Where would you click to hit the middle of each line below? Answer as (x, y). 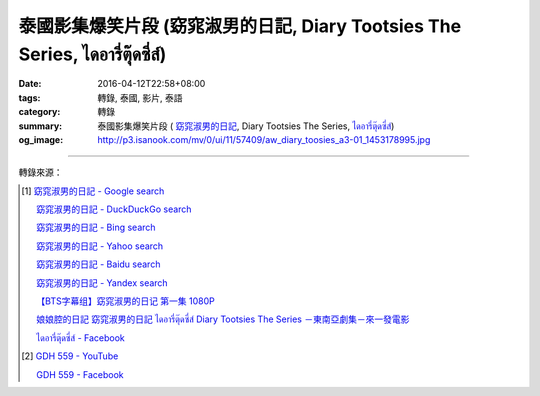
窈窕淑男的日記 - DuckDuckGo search (114, 209)
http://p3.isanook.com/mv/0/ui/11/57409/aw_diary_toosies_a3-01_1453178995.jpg (264, 139)
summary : (40, 126)
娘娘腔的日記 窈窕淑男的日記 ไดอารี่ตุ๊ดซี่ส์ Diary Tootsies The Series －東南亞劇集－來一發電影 (223, 319)
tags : (29, 97)
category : (39, 112)
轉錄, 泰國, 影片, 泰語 (140, 97)
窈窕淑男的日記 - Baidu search (98, 264)
